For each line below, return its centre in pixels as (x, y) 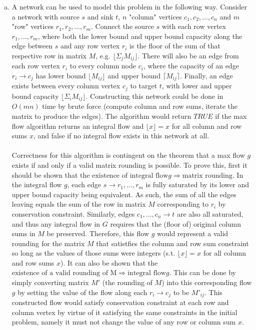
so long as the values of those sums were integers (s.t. (93, 253)
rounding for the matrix (48, 243)
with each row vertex (194, 26)
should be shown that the (51, 174)
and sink (100, 16)
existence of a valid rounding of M (64, 273)
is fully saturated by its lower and (197, 184)
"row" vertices (33, 26)
